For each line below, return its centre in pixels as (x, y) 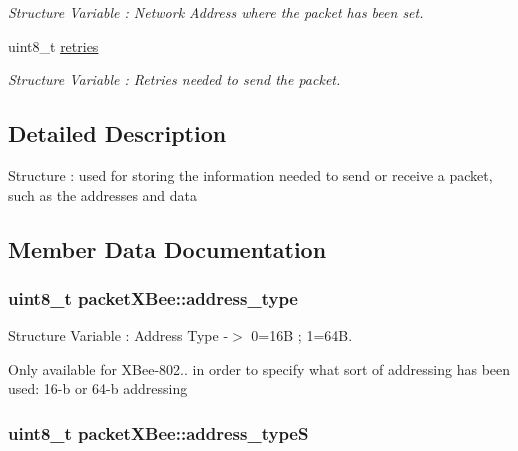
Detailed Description (117, 133)
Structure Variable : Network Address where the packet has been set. (216, 12)
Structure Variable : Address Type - (118, 335)
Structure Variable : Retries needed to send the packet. (174, 79)
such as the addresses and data (103, 194)
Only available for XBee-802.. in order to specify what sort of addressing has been (259, 368)
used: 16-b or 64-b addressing (98, 388)
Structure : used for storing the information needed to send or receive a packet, (250, 174)
